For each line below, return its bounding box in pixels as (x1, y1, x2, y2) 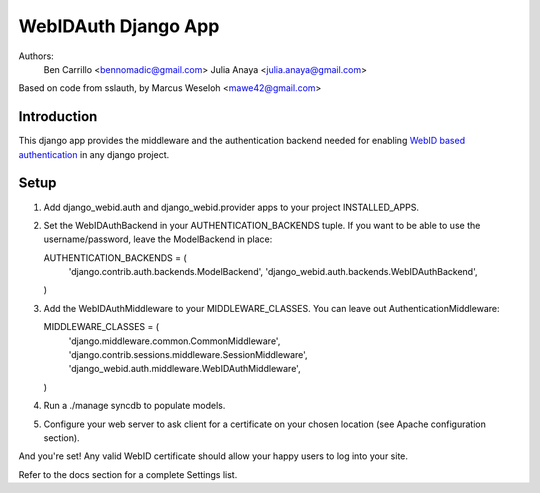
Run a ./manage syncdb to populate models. (43, 400, 226, 412)
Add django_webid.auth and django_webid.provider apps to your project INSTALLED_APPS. (43, 201, 420, 213)
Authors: (18, 50, 54, 62)
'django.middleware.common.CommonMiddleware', (68, 335, 281, 347)
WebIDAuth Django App (18, 15, 220, 37)
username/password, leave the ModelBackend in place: (43, 233, 273, 245)
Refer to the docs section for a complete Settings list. (18, 468, 238, 480)
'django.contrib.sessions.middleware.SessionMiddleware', (68, 349, 309, 361)
